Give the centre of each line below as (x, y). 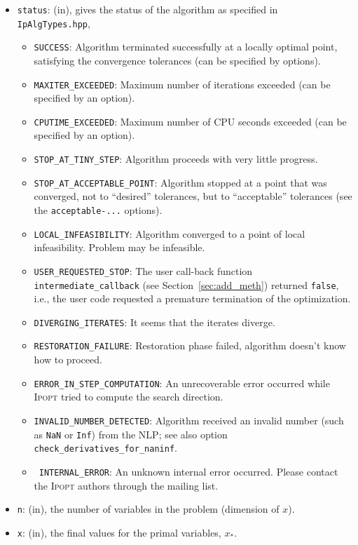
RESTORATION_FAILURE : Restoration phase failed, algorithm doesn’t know (190, 345)
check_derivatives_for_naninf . (105, 448)
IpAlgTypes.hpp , (54, 23)
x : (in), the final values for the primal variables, (119, 532)
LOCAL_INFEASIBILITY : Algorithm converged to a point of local (170, 233)
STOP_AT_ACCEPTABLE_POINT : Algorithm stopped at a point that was (180, 182)
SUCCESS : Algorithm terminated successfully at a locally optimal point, (186, 47)
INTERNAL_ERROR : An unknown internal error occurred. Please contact (188, 471)
